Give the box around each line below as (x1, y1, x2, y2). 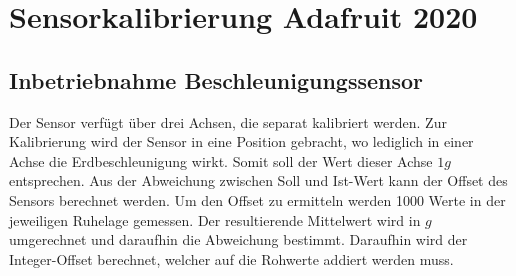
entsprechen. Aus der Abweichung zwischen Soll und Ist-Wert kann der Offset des (9, 170, 508, 191)
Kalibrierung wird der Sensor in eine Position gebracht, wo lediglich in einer (9, 131, 474, 152)
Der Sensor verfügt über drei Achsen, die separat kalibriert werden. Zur (9, 111, 447, 132)
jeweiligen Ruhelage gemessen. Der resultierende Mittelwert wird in (9, 209, 421, 230)
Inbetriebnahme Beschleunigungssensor (9, 64, 424, 95)
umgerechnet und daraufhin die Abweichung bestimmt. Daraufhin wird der (9, 229, 468, 250)
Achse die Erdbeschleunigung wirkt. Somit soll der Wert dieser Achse (9, 150, 433, 171)
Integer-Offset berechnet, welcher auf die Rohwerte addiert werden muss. (9, 248, 454, 269)
